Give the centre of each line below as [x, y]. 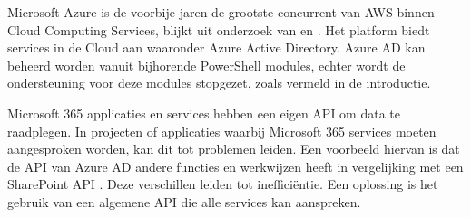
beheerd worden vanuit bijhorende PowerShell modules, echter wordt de [206, 65]
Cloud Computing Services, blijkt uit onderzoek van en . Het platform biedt [219, 29]
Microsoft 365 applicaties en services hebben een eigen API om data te [204, 113]
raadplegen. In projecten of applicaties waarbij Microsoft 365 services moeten [222, 131]
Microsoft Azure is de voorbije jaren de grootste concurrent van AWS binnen [221, 12]
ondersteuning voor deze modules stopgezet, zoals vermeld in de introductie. [219, 83]
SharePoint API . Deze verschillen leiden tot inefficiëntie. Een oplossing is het [223, 184]
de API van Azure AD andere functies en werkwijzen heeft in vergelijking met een [235, 166]
